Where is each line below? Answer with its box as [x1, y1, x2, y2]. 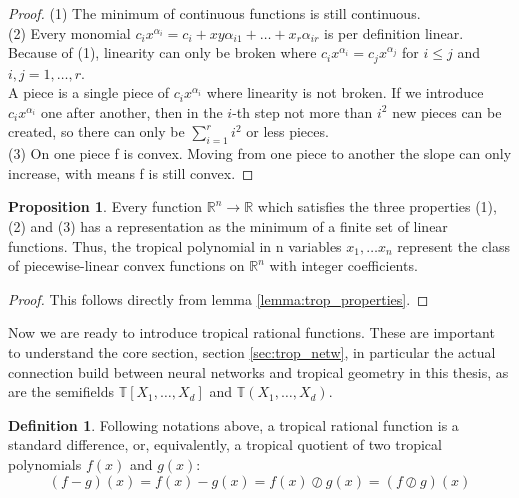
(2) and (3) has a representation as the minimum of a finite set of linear [8, 216, 448, 236]
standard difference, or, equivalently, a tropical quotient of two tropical [8, 434, 442, 455]
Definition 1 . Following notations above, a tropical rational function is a [8, 414, 459, 435]
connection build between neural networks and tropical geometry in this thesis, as [8, 361, 509, 382]
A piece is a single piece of [8, 82, 170, 103]
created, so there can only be [8, 121, 185, 142]
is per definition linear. [324, 22, 464, 43]
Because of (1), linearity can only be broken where [8, 42, 317, 63]
